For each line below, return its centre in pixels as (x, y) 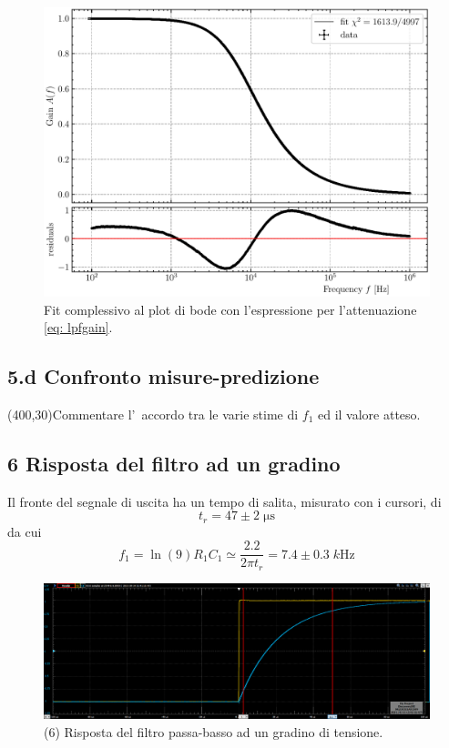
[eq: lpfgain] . (78, 327)
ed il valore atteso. (369, 414)
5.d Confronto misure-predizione (163, 376)
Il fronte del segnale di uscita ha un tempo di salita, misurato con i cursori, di (224, 501)
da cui (25, 531)
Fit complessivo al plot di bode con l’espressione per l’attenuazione (230, 309)
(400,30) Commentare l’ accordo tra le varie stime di (153, 414)
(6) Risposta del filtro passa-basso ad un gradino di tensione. (214, 731)
